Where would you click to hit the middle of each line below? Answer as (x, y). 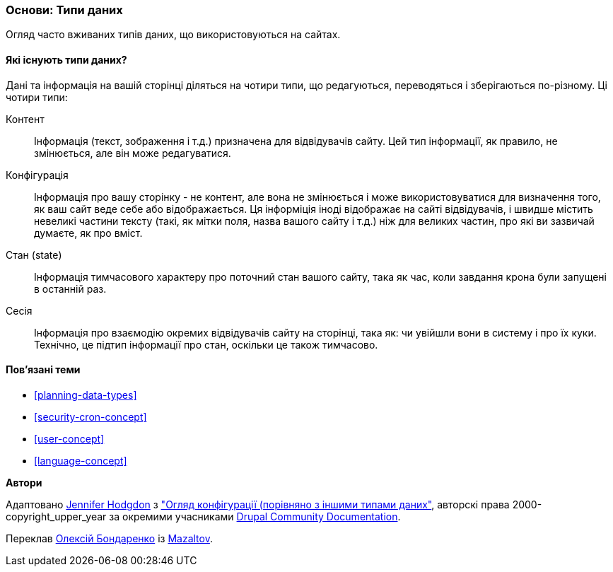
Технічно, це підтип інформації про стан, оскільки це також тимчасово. (206, 344)
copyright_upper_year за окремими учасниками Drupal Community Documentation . (203, 516)
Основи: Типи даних (64, 10)
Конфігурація (37, 175)
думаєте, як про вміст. (88, 233)
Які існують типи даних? (66, 59)
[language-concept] (81, 460)
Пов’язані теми (43, 370)
